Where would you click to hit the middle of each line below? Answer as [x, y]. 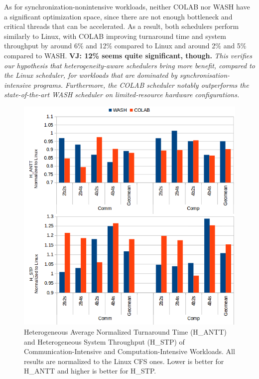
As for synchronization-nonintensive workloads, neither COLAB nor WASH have [127, 6]
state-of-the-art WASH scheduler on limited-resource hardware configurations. [122, 95]
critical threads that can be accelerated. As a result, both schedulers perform [122, 26]
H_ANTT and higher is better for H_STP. [90, 371]
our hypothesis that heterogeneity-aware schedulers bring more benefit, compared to [129, 65]
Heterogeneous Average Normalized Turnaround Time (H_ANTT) [126, 332]
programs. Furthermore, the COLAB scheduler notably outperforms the [141, 85]
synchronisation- [205, 75]
